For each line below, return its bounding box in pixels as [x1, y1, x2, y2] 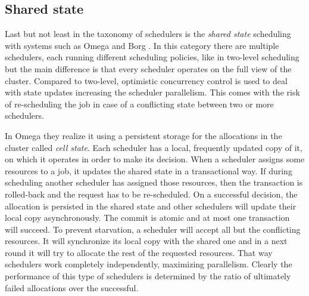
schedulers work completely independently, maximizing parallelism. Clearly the [5, 258, 292, 270]
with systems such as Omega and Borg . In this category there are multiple [5, 39, 279, 51]
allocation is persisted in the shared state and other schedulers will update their [5, 199, 296, 212]
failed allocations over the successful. [5, 281, 139, 294]
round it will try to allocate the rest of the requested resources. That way [5, 246, 273, 258]
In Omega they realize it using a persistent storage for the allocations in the [5, 129, 282, 141]
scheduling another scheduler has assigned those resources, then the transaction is [5, 176, 303, 189]
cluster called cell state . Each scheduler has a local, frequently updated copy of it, [5, 141, 302, 153]
